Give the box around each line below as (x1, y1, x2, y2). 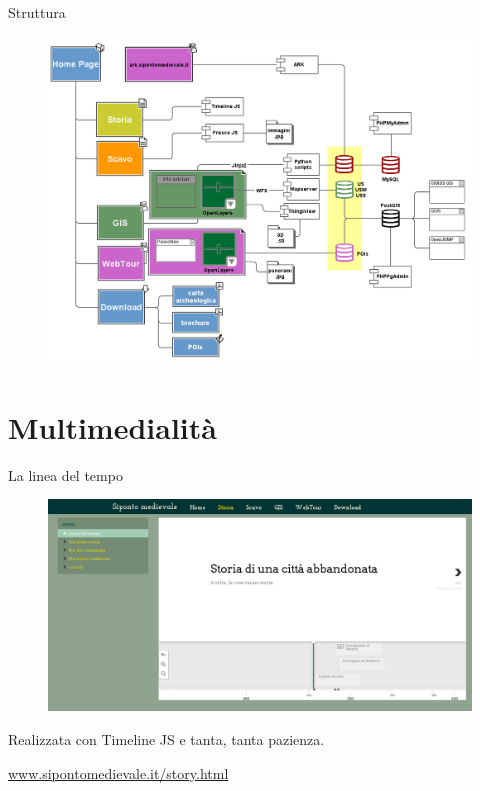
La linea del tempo (8, 464, 123, 485)
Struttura (8, 2, 66, 22)
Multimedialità (8, 406, 217, 447)
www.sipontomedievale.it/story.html (8, 762, 229, 783)
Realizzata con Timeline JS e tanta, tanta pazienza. (8, 729, 325, 750)
